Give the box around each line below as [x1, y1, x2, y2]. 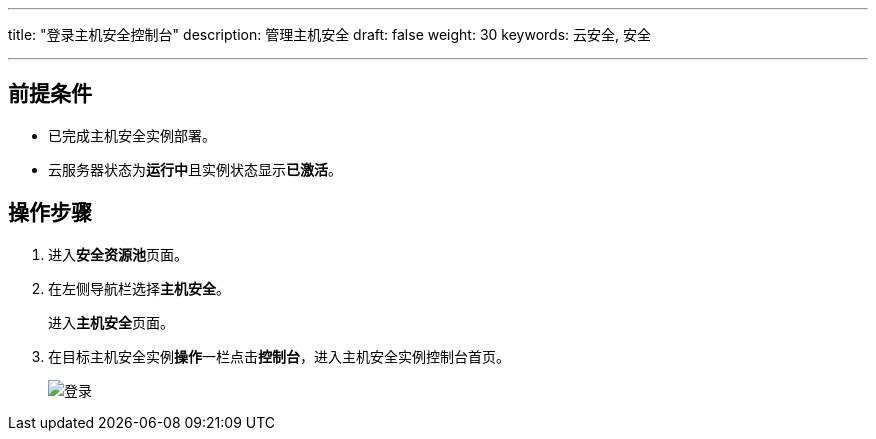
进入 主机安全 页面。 [48, 313, 174, 331]
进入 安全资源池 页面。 [48, 245, 188, 263]
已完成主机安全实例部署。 [48, 126, 216, 144]
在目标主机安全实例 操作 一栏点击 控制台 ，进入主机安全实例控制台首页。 [48, 347, 510, 365]
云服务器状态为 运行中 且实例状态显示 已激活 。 [48, 160, 342, 178]
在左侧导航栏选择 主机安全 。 [48, 279, 230, 297]
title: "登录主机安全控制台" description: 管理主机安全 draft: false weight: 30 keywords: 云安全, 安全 [8, 26, 652, 43]
